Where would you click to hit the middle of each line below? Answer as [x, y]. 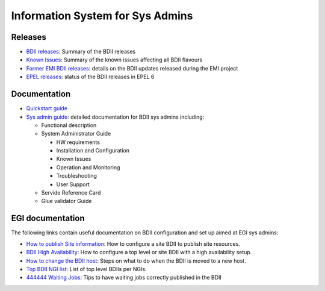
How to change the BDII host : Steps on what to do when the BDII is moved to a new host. [136, 261]
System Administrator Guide [76, 134]
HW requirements [78, 142]
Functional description [69, 125]
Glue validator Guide [67, 201]
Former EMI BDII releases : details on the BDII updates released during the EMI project [132, 68]
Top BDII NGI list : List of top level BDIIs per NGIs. [86, 269]
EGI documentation [48, 218]
